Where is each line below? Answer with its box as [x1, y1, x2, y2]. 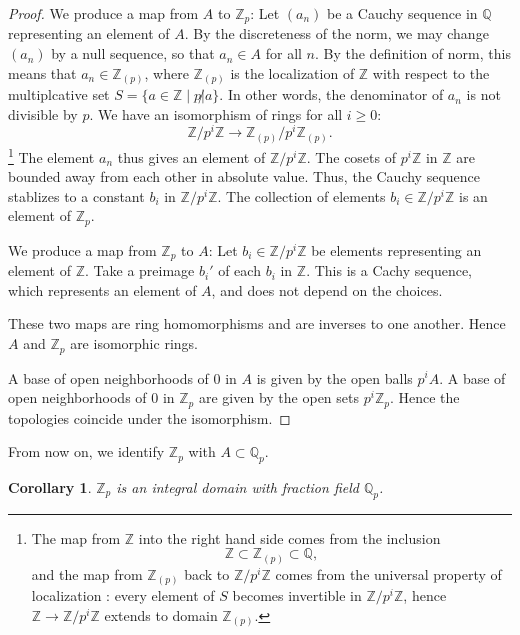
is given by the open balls [256, 367, 413, 388]
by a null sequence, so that [51, 43, 215, 64]
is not [466, 84, 501, 105]
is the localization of [230, 62, 355, 83]
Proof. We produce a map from [8, 3, 199, 23]
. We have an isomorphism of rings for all [89, 103, 343, 124]
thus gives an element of [117, 146, 266, 167]
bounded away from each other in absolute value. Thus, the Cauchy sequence [8, 166, 481, 187]
